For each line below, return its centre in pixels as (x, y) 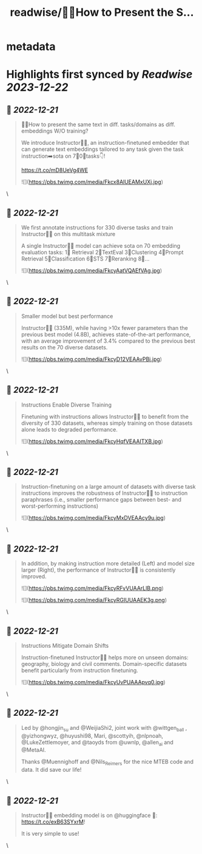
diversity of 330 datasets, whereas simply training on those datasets (107, 423)
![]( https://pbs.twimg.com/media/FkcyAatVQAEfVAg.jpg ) (92, 271)
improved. (34, 576)
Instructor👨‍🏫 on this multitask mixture (68, 234)
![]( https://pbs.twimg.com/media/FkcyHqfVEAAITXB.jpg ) (92, 441)
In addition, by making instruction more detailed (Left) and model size (108, 564)
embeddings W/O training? (55, 131)
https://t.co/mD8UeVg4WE (55, 170)
